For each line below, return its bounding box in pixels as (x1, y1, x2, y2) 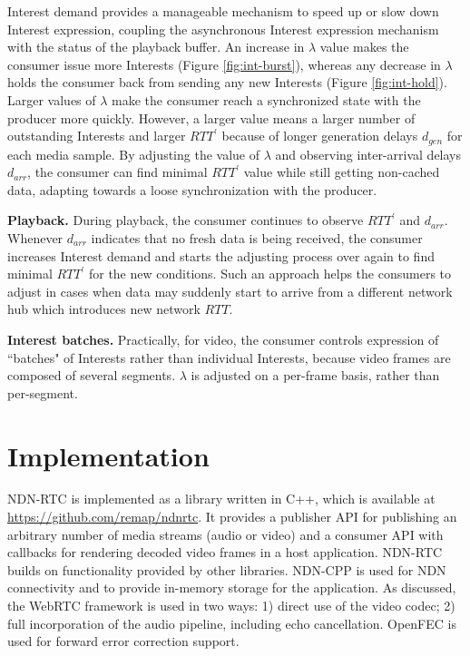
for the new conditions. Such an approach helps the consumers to (88, 264, 451, 283)
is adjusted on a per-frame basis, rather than (191, 366, 440, 385)
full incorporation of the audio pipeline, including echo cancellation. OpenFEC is (7, 613, 456, 632)
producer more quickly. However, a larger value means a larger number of (7, 108, 416, 127)
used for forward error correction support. (7, 632, 240, 651)
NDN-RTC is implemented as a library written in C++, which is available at (7, 489, 436, 508)
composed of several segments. (7, 366, 176, 385)
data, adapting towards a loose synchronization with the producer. (7, 180, 377, 199)
